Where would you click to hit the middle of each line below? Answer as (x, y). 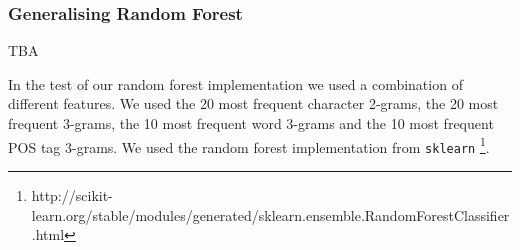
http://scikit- (72, 194)
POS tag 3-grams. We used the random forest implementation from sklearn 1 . (249, 145)
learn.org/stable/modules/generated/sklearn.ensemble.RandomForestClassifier (270, 214)
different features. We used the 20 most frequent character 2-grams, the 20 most (253, 103)
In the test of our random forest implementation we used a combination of (235, 83)
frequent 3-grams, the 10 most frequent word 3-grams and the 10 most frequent (251, 123)
